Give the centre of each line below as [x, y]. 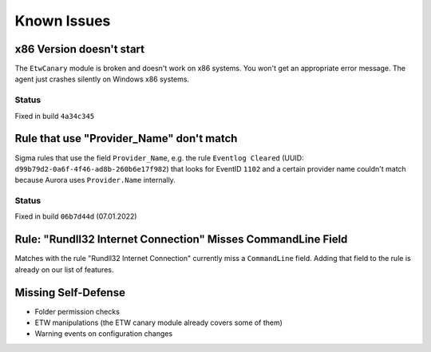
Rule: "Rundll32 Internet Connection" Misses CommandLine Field [181, 239]
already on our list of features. [64, 269]
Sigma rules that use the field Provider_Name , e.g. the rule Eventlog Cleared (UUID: [160, 158]
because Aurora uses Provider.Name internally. [95, 180]
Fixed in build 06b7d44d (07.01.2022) [76, 216]
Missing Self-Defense [70, 293]
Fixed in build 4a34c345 [55, 116]
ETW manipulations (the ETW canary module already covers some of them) [159, 322]
